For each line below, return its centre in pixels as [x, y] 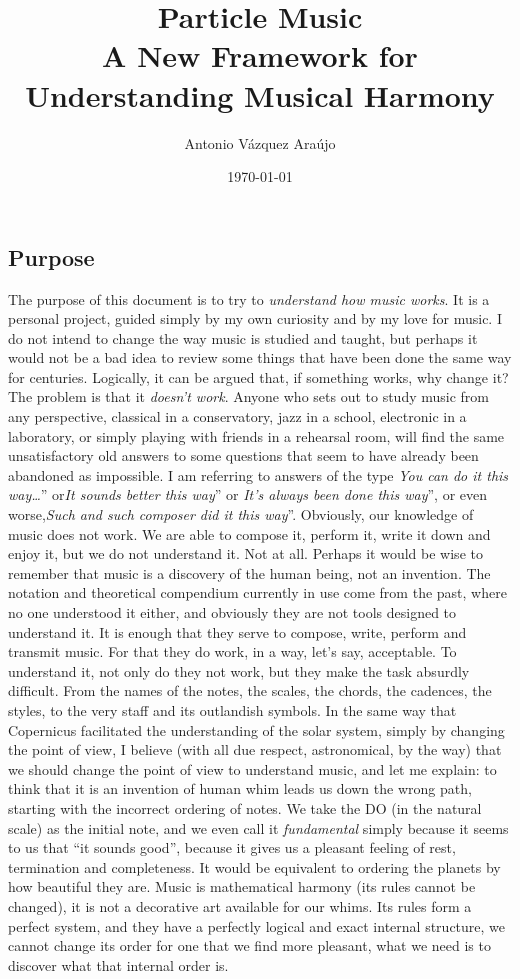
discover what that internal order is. [118, 964]
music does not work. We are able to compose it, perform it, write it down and [249, 533]
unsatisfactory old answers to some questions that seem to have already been [243, 455]
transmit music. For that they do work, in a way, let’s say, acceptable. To [232, 651]
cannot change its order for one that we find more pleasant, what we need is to [249, 945]
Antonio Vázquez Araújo [260, 142]
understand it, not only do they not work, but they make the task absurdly [239, 670]
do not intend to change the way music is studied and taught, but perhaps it [243, 337]
